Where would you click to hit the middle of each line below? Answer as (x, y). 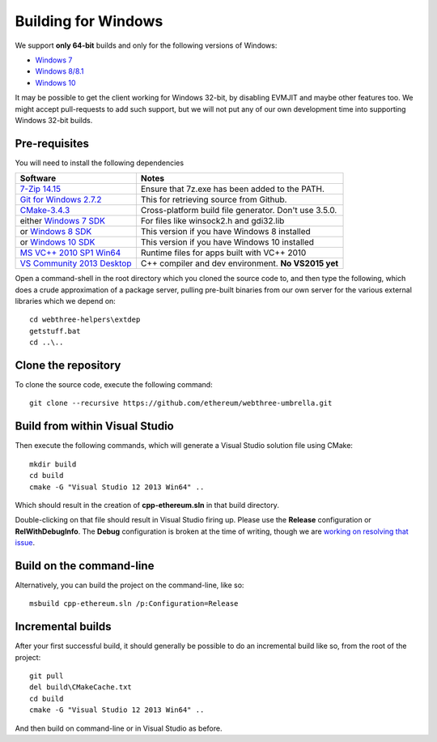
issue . (25, 543)
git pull (47, 676)
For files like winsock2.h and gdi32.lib (212, 221)
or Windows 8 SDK (56, 232)
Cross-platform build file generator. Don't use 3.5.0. (239, 211)
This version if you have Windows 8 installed (225, 232)
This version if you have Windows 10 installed (227, 242)
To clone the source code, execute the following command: (114, 385)
